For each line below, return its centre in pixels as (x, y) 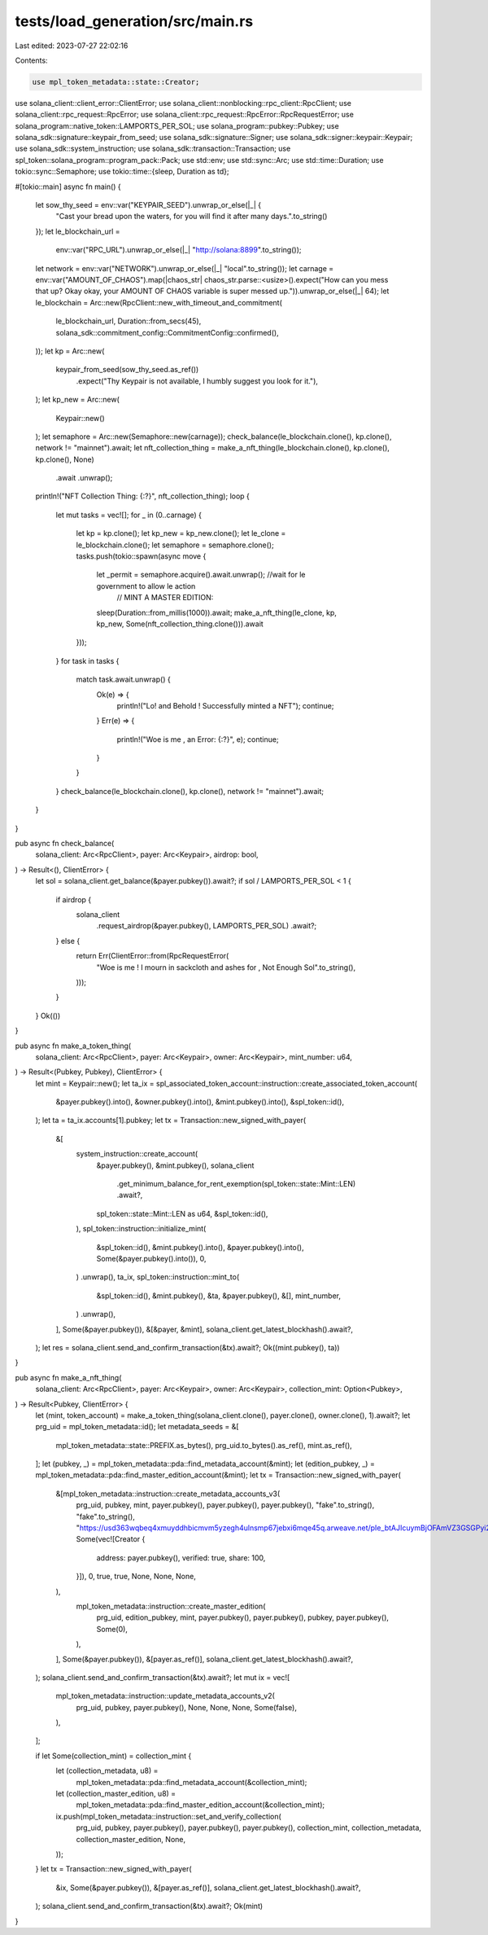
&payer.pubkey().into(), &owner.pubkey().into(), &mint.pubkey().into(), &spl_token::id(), (200, 1102)
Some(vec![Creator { (111, 1539)
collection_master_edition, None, (131, 1839)
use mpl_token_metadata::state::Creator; (116, 82)
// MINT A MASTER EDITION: (165, 598)
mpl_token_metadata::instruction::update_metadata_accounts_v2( (166, 1696)
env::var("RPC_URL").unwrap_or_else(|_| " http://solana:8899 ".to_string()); (179, 250)
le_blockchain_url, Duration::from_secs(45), (129, 321)
